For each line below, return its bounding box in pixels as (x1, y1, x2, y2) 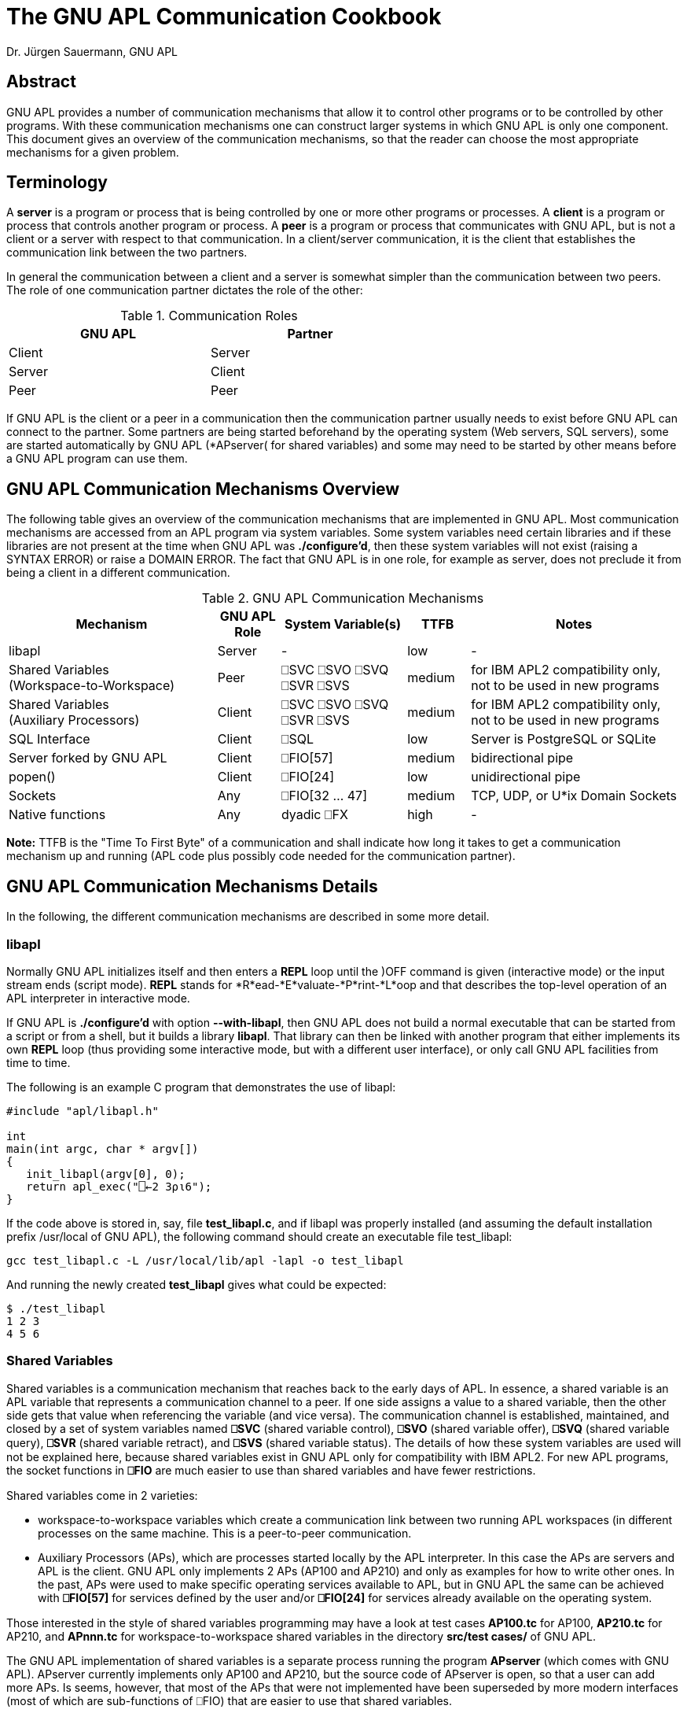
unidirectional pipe (471, 769, 581, 785)
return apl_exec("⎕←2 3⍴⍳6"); (26, 1180, 212, 1193)
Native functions (9, 807, 106, 823)
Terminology (6, 172, 108, 193)
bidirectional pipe (471, 750, 574, 766)
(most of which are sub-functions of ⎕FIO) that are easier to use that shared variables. (6, 1693, 453, 1707)
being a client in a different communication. (6, 566, 230, 580)
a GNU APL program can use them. (6, 452, 188, 466)
